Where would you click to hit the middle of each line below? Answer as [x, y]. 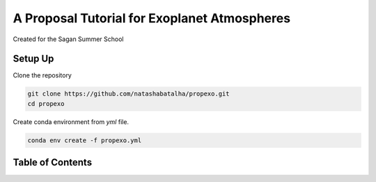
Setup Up [33, 59]
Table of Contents [53, 163]
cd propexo [46, 104]
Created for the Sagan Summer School [68, 39]
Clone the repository [42, 75]
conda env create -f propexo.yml [85, 140]
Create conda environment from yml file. [71, 121]
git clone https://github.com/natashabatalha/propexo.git [128, 94]
